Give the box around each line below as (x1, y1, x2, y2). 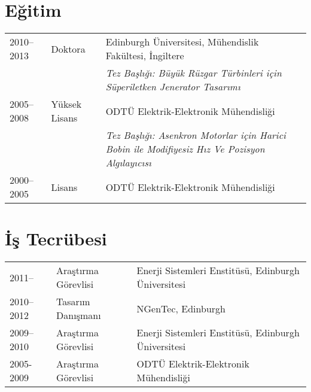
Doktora (51, 41, 86, 56)
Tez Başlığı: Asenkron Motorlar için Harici (105, 128, 286, 142)
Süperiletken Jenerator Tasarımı (105, 80, 240, 94)
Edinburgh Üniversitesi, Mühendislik (105, 35, 259, 49)
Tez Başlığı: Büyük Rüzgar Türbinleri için (105, 66, 282, 80)
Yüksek (51, 97, 82, 111)
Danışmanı (56, 308, 101, 323)
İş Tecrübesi (5, 226, 107, 251)
